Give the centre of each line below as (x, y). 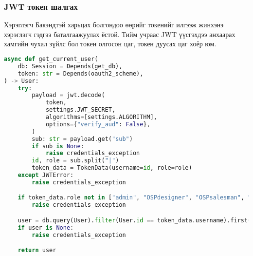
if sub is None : (58, 146)
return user (37, 250)
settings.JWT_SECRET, (81, 110)
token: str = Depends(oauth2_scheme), (81, 73)
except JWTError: (46, 175)
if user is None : (46, 227)
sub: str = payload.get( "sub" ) (82, 139)
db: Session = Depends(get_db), (70, 66)
